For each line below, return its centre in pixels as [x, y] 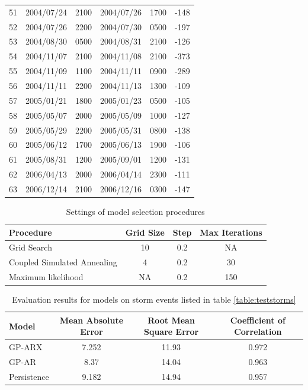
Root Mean [171, 320]
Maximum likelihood [46, 277]
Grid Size [145, 232]
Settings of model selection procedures [135, 211]
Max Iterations [231, 232]
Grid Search [31, 247]
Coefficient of [258, 320]
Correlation [258, 332]
